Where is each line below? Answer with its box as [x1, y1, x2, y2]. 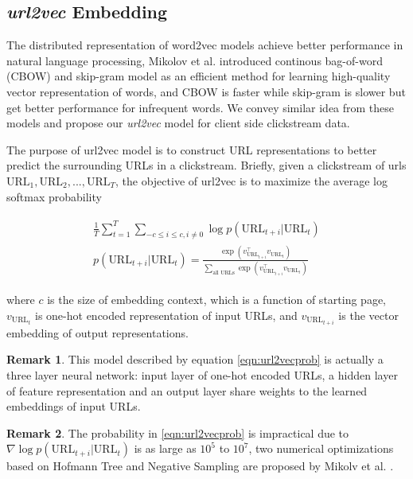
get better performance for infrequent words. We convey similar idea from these [6, 99, 395, 115]
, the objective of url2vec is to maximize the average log [115, 172, 388, 189]
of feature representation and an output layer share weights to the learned [6, 382, 368, 399]
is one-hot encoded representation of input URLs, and [35, 306, 298, 323]
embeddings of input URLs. [6, 398, 141, 415]
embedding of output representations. [6, 324, 189, 341]
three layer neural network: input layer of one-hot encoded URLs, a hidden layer [6, 367, 398, 384]
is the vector [338, 306, 399, 323]
